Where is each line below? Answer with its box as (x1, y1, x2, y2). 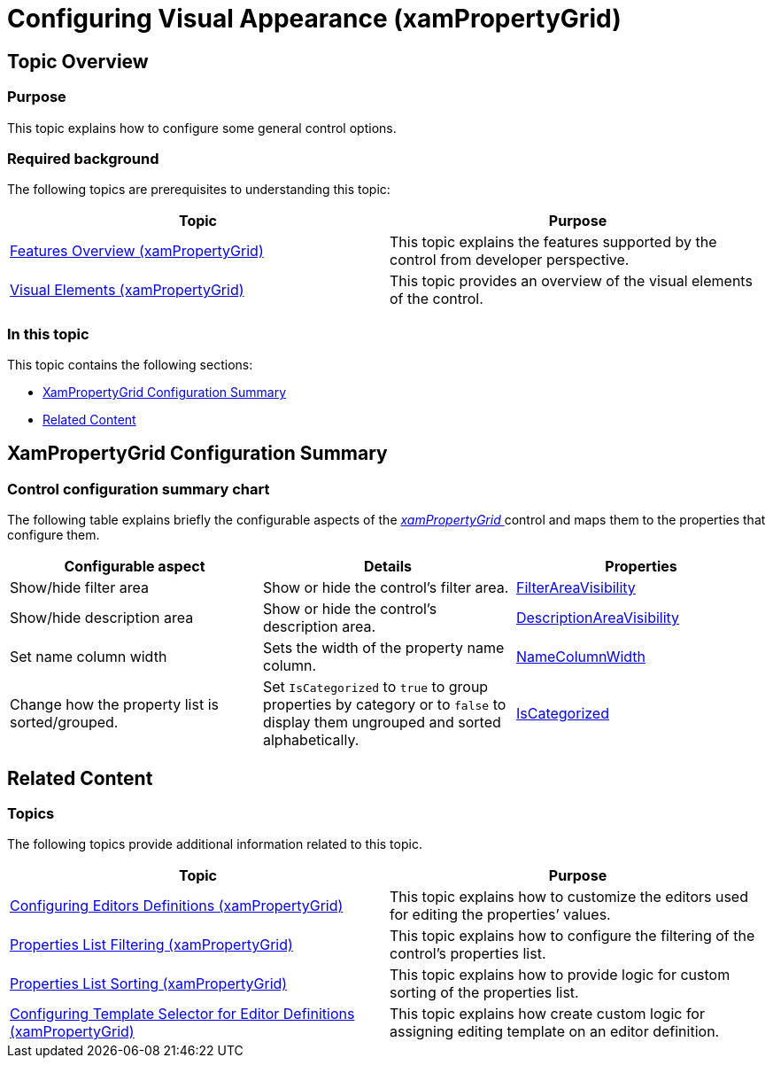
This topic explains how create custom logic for (390, 1005, 705, 1023)
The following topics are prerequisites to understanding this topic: (7, 182, 390, 198)
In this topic (7, 324, 89, 343)
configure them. (7, 527, 100, 543)
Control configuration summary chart (7, 479, 270, 498)
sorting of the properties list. (390, 983, 579, 1002)
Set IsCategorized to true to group (262, 678, 489, 696)
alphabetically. (262, 731, 359, 750)
